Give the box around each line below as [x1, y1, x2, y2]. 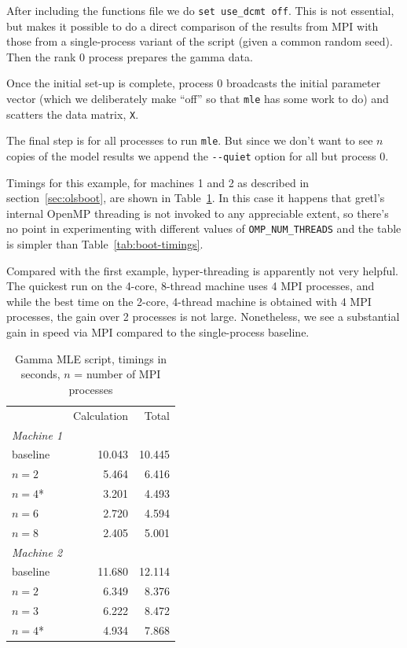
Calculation [73, 407, 129, 423]
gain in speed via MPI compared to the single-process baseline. [6, 324, 310, 341]
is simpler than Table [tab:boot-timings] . [6, 236, 203, 252]
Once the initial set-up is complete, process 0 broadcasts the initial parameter [6, 75, 381, 91]
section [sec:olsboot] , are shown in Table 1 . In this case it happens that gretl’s [6, 190, 385, 206]
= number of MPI [74, 366, 161, 382]
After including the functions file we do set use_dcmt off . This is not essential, [6, 2, 394, 18]
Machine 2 [12, 543, 63, 560]
